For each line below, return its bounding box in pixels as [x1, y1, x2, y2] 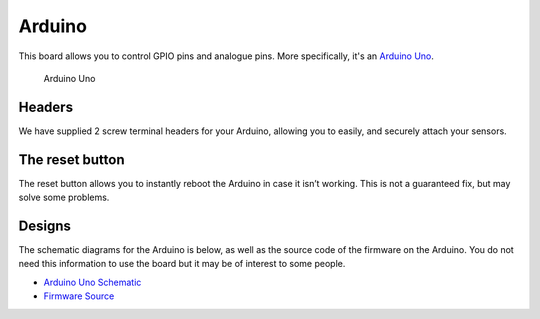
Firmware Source [43, 290, 115, 302]
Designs [18, 217, 72, 234]
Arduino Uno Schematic [43, 276, 142, 288]
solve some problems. [18, 191, 110, 204]
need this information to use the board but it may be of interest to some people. [18, 258, 346, 270]
